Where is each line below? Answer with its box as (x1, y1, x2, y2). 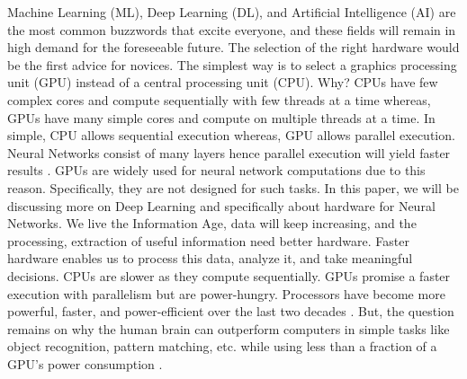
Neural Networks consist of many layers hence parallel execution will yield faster (7, 143, 451, 162)
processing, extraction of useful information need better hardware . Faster (7, 231, 409, 250)
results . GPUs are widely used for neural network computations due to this (7, 161, 426, 180)
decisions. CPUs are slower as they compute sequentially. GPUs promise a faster (7, 266, 451, 285)
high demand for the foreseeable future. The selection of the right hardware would (7, 38, 460, 57)
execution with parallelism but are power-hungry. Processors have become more (7, 284, 445, 303)
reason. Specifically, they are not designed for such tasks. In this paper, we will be (7, 178, 459, 197)
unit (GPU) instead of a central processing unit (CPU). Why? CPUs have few (7, 73, 438, 92)
